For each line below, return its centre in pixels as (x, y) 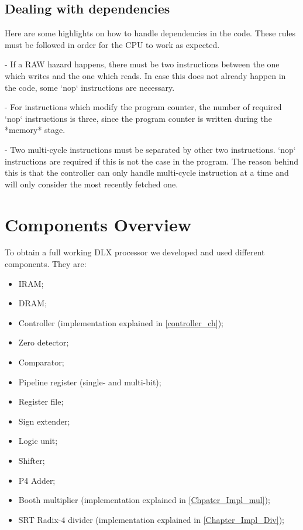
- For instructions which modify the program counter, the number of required (143, 107)
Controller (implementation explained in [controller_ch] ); (121, 322)
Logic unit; (38, 441)
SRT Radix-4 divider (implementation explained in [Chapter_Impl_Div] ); (151, 519)
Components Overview (98, 224)
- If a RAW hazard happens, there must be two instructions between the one (142, 64)
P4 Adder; (37, 480)
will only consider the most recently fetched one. (92, 184)
